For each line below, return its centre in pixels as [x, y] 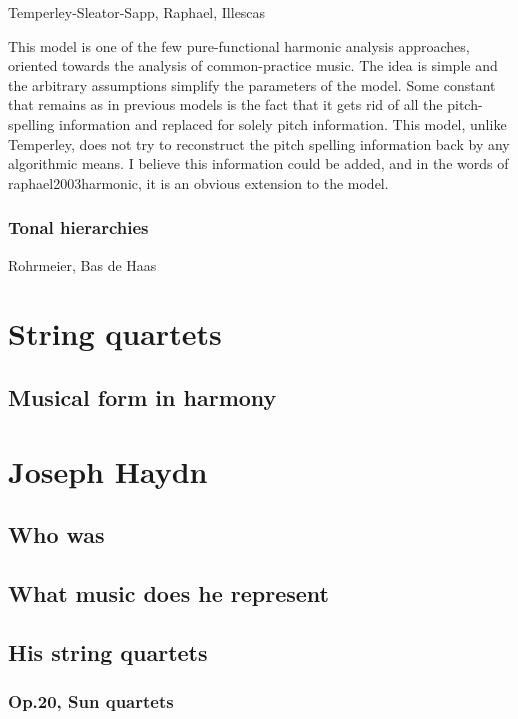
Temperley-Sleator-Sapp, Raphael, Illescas [137, 12]
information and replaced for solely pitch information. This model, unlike [283, 123]
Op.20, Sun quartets [91, 700]
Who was [56, 534]
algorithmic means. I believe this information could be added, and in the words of [258, 163]
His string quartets [108, 651]
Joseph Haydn [108, 470]
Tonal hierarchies [78, 227]
